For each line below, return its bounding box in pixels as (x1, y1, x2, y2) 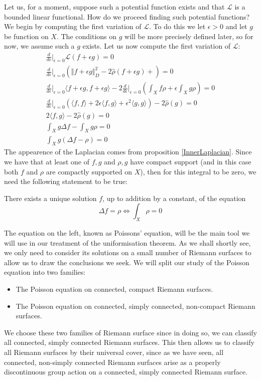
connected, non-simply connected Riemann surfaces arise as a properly (4, 356, 221, 367)
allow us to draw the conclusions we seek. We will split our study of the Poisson (4, 257, 249, 267)
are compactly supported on (46, 166, 133, 176)
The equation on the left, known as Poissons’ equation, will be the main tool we (4, 228, 250, 238)
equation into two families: (4, 267, 86, 277)
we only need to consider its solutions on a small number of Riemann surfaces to (4, 247, 251, 258)
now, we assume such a (4, 41, 75, 51)
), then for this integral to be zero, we (140, 166, 256, 176)
